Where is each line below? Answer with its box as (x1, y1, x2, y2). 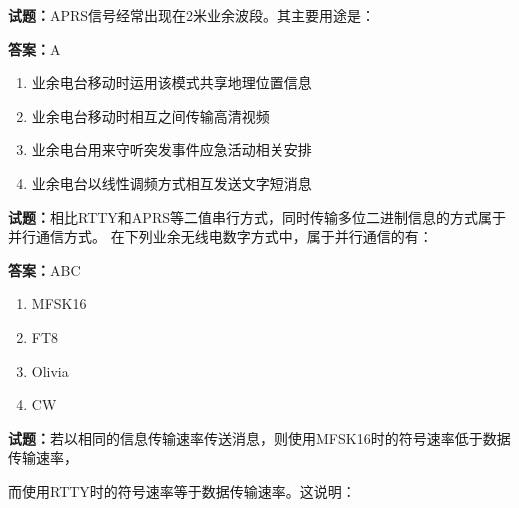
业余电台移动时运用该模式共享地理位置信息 (31, 72, 312, 93)
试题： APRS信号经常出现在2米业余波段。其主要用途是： (8, 5, 376, 25)
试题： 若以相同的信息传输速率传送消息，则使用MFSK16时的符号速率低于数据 (8, 427, 511, 448)
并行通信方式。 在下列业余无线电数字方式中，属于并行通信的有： (8, 226, 433, 247)
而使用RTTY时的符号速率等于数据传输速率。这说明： (8, 480, 356, 501)
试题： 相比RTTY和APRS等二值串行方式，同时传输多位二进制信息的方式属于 (8, 206, 506, 227)
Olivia (31, 360, 69, 381)
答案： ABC (8, 259, 81, 280)
